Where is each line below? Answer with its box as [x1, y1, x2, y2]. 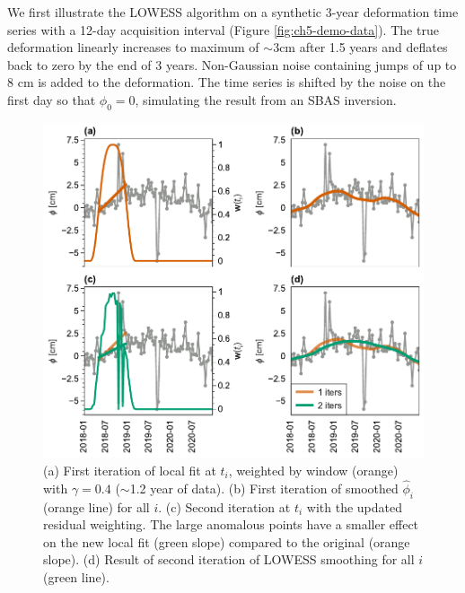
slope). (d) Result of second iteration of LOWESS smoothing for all [43, 550, 415, 569]
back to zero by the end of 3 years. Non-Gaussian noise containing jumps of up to [7, 55, 457, 74]
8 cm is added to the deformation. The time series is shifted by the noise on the [7, 73, 446, 92]
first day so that [7, 90, 96, 109]
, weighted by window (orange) [228, 460, 399, 479]
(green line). [43, 567, 110, 586]
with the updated [306, 497, 403, 516]
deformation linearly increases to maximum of [7, 38, 259, 57]
